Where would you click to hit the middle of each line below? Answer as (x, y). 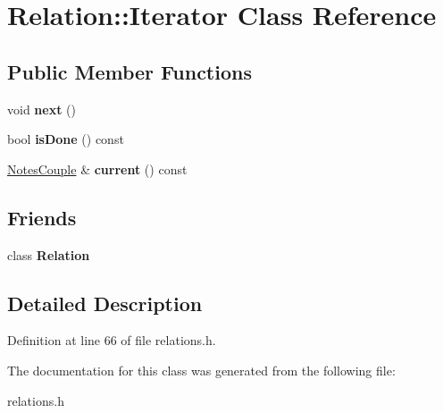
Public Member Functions (130, 71)
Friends (42, 217)
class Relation (49, 254)
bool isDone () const (66, 139)
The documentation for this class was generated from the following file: (201, 370)
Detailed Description (105, 303)
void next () (42, 109)
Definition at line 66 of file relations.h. (112, 340)
